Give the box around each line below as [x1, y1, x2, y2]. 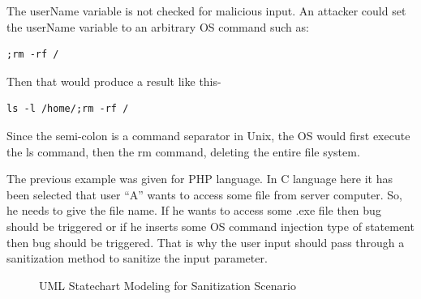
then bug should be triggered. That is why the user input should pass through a [6, 233, 405, 250]
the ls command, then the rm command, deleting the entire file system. [6, 143, 360, 160]
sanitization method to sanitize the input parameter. [6, 250, 268, 267]
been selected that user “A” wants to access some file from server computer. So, [6, 186, 402, 203]
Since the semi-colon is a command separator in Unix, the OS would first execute [6, 126, 410, 143]
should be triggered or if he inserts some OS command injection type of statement [6, 217, 415, 234]
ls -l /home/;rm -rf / [6, 103, 129, 115]
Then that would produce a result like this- [6, 72, 221, 89]
